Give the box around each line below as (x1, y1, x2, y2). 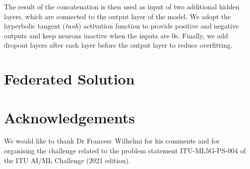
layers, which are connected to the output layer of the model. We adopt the (4, 11, 231, 21)
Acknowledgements (4, 107, 135, 127)
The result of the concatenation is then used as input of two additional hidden (4, 1, 240, 11)
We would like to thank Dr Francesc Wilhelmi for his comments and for (4, 136, 220, 146)
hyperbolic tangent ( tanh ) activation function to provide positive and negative (4, 21, 239, 31)
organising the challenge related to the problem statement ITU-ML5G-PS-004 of (4, 145, 246, 156)
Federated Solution (4, 69, 135, 89)
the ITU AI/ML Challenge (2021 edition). (4, 155, 131, 165)
